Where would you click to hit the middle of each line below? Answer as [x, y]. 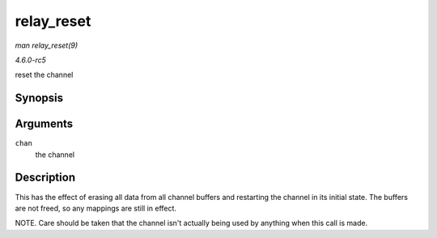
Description [45, 178]
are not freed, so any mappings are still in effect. [96, 208]
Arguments [44, 124]
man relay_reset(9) [47, 45]
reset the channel [44, 75]
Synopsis [39, 98]
